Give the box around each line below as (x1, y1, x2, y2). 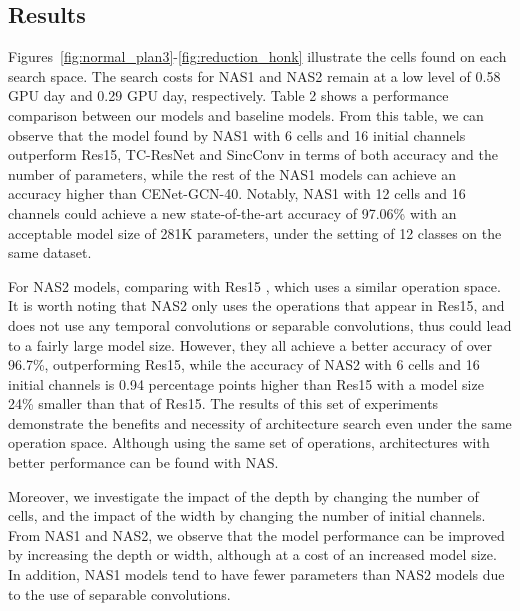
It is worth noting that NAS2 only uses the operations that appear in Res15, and (8, 295, 505, 316)
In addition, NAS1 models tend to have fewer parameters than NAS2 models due (8, 564, 505, 585)
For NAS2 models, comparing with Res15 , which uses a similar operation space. (8, 275, 501, 296)
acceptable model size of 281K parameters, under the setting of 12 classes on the (8, 222, 502, 243)
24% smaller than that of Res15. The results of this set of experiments (8, 393, 439, 414)
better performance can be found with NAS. (8, 452, 279, 473)
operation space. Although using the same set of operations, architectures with (8, 432, 490, 453)
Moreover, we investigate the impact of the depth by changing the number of (8, 485, 479, 506)
